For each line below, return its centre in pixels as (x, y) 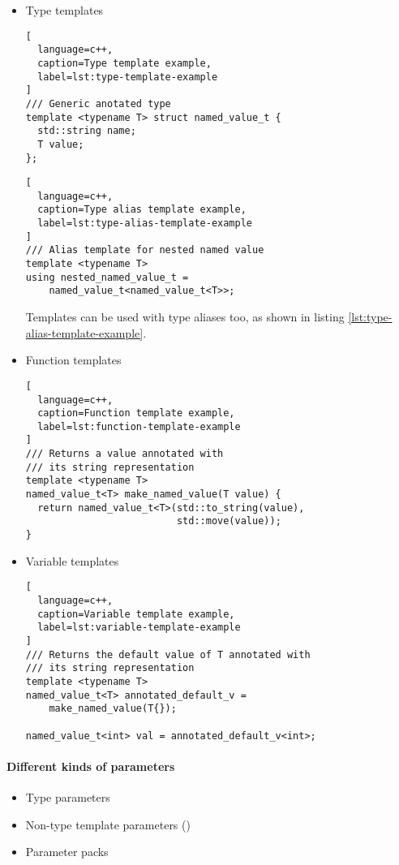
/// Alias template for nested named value (145, 250)
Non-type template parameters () (108, 824)
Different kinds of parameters (91, 766)
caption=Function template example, (136, 413)
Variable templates (72, 560)
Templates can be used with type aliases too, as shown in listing (185, 317)
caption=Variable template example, (136, 614)
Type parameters (68, 796)
